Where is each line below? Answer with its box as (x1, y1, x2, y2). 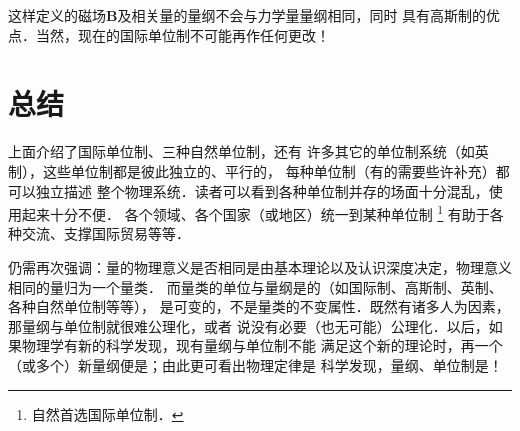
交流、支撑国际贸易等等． (21, 223, 190, 244)
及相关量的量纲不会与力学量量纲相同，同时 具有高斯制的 (117, 5, 487, 25)
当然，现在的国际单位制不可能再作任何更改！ (35, 24, 330, 45)
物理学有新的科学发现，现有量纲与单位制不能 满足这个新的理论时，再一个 (21, 335, 503, 356)
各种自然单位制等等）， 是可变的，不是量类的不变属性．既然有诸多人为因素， (8, 296, 510, 317)
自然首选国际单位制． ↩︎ (31, 403, 184, 424)
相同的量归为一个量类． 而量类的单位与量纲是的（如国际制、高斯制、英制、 (8, 276, 503, 297)
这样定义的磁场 (8, 5, 106, 25)
